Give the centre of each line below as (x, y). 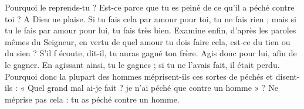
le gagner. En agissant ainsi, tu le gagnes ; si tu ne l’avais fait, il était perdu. (142, 64)
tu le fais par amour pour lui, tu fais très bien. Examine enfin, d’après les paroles (151, 30)
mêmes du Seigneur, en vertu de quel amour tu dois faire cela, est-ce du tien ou (148, 41)
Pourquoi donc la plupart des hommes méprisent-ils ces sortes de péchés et (139, 76)
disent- (288, 76)
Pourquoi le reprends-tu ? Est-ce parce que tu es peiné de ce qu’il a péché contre (150, 7)
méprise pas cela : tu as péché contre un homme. (92, 99)
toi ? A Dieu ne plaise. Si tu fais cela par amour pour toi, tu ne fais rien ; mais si (151, 18)
